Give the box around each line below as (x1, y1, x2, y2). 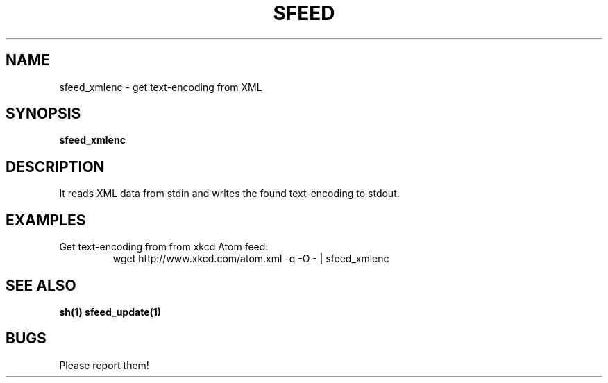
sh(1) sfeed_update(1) (59, 305, 162, 318)
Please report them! (59, 359, 149, 371)
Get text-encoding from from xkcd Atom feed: (59, 241, 269, 253)
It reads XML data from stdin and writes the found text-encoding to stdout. (59, 187, 400, 200)
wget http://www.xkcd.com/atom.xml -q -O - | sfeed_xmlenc (112, 253, 389, 265)
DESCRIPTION (6, 158, 105, 176)
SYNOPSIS (6, 105, 81, 123)
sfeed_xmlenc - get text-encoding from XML (59, 80, 262, 93)
